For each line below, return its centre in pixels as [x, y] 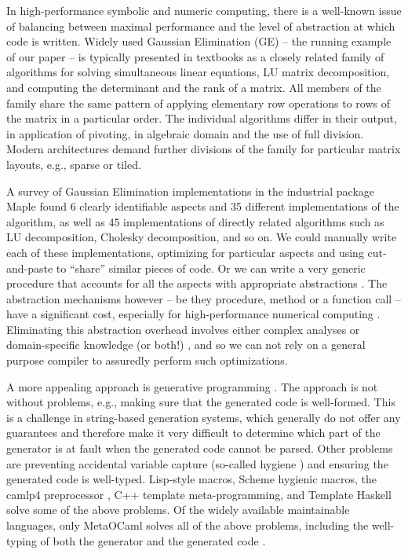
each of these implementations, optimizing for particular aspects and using [185, 252]
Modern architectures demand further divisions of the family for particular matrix [204, 149]
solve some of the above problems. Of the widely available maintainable [178, 510]
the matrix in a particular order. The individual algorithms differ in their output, [202, 118]
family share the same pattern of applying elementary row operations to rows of [198, 103]
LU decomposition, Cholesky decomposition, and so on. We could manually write [202, 237]
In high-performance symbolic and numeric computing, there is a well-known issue [204, 10]
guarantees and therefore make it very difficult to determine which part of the [193, 433]
